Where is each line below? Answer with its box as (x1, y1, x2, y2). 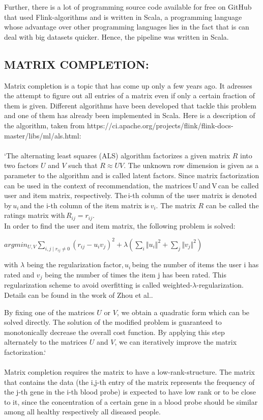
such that (68, 160, 98, 171)
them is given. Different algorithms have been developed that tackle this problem (4, 100, 256, 110)
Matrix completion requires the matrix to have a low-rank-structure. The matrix (4, 367, 255, 377)
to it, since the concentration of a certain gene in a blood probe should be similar (4, 396, 258, 407)
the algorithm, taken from (4, 120, 85, 130)
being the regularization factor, (26, 259, 124, 270)
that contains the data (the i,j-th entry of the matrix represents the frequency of (4, 376, 255, 387)
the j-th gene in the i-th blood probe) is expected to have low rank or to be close (4, 386, 256, 397)
